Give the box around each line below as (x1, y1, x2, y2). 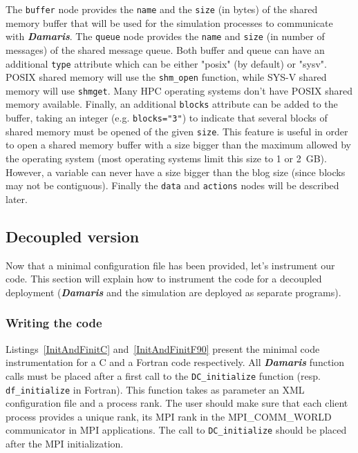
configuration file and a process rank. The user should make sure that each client (6, 396, 348, 410)
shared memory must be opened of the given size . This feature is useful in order (6, 124, 348, 138)
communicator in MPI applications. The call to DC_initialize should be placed (6, 423, 347, 437)
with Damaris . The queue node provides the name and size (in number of (6, 29, 325, 44)
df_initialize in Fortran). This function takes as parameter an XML (6, 382, 305, 396)
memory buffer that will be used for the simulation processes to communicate (6, 15, 333, 30)
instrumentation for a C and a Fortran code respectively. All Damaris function (6, 355, 345, 369)
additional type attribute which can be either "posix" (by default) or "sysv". (6, 56, 327, 70)
